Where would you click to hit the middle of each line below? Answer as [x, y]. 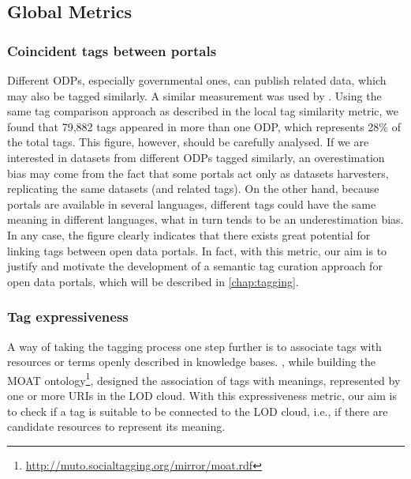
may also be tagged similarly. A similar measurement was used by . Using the [194, 95]
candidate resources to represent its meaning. [116, 426]
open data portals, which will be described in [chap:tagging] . [153, 281]
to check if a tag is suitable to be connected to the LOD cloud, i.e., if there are [198, 411]
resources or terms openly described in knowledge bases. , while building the [191, 362]
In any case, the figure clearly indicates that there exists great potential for [189, 234]
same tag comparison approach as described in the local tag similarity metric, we [203, 111]
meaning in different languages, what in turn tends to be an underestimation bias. [205, 219]
